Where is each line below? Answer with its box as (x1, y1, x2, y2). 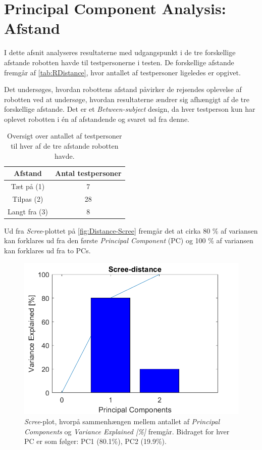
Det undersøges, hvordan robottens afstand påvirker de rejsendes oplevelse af (4, 84, 242, 95)
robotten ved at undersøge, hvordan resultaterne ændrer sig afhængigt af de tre (4, 94, 249, 104)
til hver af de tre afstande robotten (11, 141, 119, 151)
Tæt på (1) (11, 181, 45, 192)
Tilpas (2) (12, 193, 43, 204)
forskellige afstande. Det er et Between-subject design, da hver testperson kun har (4, 104, 255, 114)
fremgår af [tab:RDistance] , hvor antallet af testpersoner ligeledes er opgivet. (4, 67, 241, 77)
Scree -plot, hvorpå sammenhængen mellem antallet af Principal (24, 416, 220, 426)
